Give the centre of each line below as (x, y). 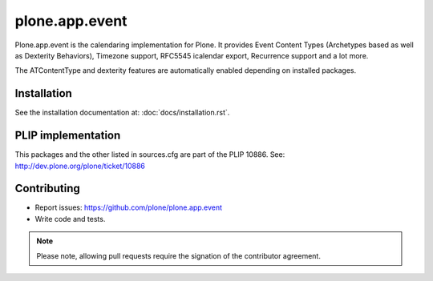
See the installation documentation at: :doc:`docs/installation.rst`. (122, 113)
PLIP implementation (68, 136)
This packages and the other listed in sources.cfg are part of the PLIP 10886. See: (150, 155)
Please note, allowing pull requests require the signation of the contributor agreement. (178, 255)
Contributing (47, 189)
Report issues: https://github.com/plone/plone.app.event (129, 207)
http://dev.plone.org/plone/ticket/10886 (80, 166)
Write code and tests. (70, 219)
